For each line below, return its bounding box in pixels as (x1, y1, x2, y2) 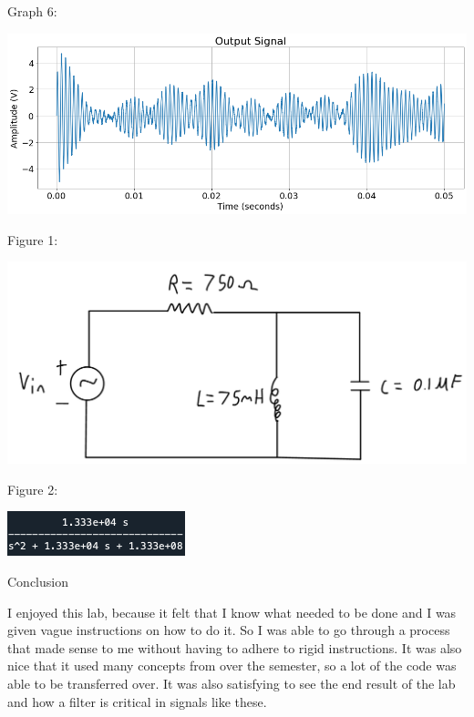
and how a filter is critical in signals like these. (7, 691, 267, 711)
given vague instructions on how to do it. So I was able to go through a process (7, 620, 450, 640)
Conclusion (7, 572, 68, 591)
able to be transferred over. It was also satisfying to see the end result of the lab (7, 674, 456, 693)
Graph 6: (7, 2, 57, 20)
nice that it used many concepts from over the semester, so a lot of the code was (7, 656, 457, 675)
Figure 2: (7, 479, 58, 498)
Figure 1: (7, 230, 58, 249)
